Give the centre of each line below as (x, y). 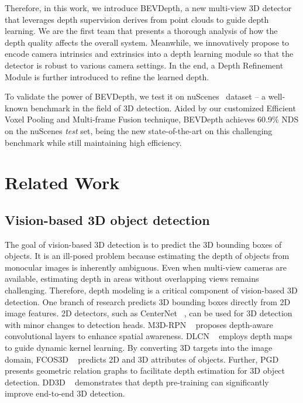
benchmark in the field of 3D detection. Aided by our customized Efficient (163, 107)
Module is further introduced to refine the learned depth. (107, 76)
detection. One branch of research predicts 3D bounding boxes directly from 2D (148, 301)
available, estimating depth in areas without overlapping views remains (132, 279)
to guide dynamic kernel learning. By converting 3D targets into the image (139, 348)
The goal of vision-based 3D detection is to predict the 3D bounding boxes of (143, 244)
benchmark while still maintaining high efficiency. (93, 142)
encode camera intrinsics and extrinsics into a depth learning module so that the (149, 54)
